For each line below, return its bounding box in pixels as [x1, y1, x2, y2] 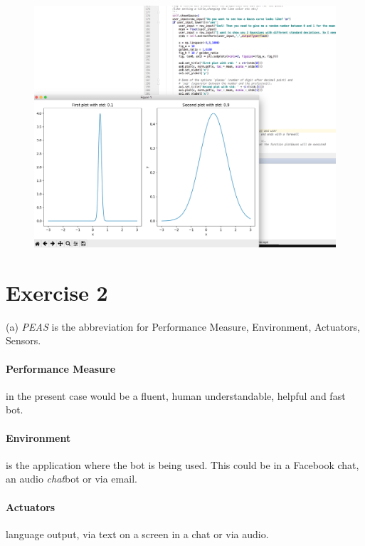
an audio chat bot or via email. [6, 471, 137, 486]
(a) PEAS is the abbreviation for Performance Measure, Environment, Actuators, [6, 319, 360, 334]
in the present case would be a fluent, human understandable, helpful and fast [6, 388, 346, 403]
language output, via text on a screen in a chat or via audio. [6, 526, 269, 541]
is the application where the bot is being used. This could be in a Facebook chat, [6, 457, 359, 472]
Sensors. [6, 333, 41, 348]
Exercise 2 [6, 277, 108, 307]
